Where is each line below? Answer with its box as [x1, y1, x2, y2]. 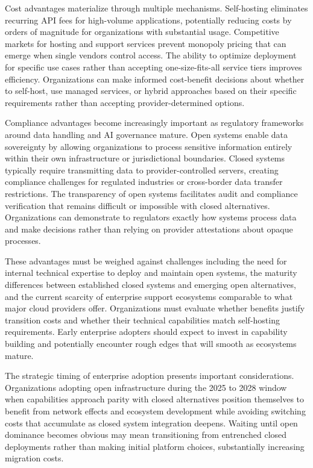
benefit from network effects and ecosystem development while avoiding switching [5, 405, 306, 417]
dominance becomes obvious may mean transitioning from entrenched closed [5, 428, 287, 441]
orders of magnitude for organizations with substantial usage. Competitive [5, 25, 279, 38]
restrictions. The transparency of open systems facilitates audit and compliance [5, 187, 298, 199]
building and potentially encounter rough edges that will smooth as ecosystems [5, 337, 297, 350]
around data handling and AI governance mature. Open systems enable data [5, 128, 288, 140]
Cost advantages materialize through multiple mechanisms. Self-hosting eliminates [5, 2, 308, 14]
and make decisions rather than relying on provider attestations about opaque [5, 222, 293, 235]
